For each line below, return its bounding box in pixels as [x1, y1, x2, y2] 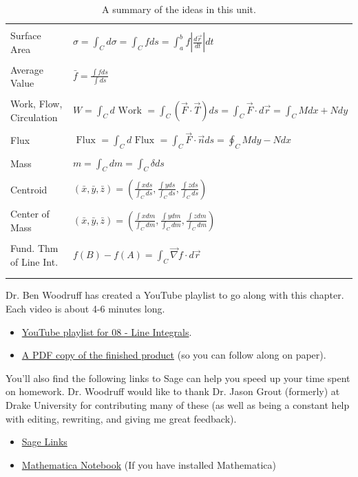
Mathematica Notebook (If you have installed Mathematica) [21, 457, 276, 471]
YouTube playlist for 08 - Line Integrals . [21, 324, 192, 339]
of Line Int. [10, 254, 59, 268]
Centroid [10, 182, 48, 196]
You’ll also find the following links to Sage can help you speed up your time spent [6, 370, 350, 385]
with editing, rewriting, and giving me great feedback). [6, 411, 237, 425]
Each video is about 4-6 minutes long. [6, 301, 165, 315]
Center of [10, 206, 50, 221]
